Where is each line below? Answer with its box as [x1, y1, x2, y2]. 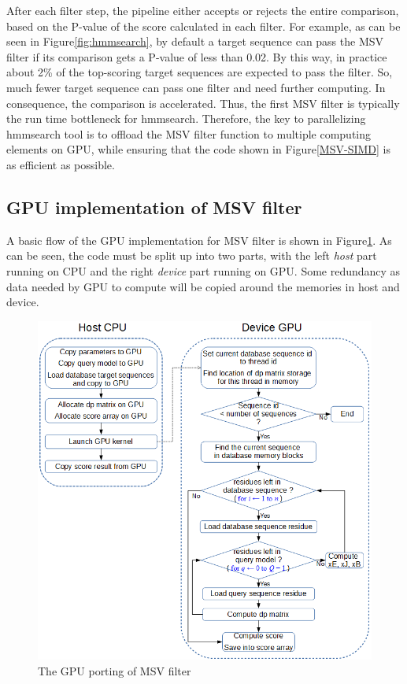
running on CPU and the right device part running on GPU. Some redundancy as [6, 262, 401, 279]
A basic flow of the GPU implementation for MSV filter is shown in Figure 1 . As [6, 231, 392, 248]
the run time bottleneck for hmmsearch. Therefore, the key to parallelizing [6, 110, 366, 127]
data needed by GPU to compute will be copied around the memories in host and [6, 278, 400, 294]
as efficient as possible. [6, 156, 115, 172]
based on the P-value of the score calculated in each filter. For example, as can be [6, 17, 401, 34]
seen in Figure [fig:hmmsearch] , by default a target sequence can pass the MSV [6, 33, 384, 50]
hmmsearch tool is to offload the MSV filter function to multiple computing [6, 125, 372, 142]
